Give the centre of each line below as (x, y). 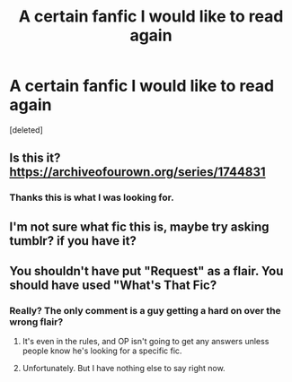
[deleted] (26, 130)
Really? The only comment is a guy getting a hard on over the (145, 310)
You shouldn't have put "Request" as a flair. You (146, 271)
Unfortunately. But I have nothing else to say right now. (124, 369)
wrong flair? (36, 322)
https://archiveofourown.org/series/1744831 (138, 172)
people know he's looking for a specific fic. (102, 351)
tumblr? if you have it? (73, 241)
